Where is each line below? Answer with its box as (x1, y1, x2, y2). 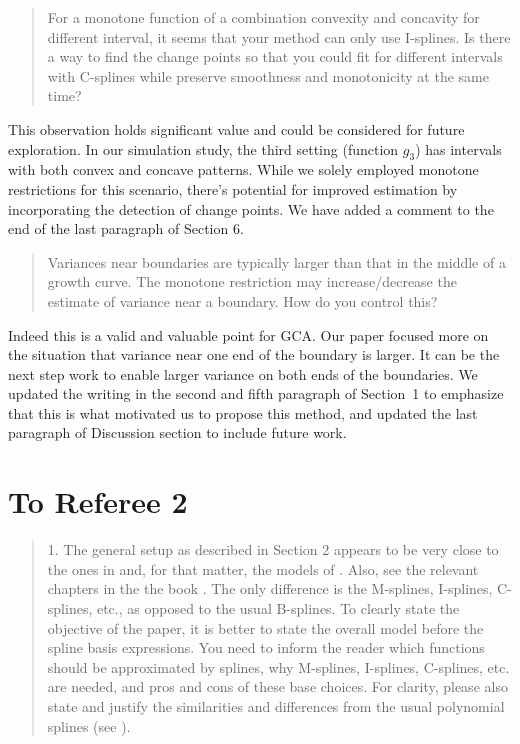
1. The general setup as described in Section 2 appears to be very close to (47, 539, 499, 560)
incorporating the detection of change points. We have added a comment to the (8, 198, 494, 219)
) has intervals (415, 138, 502, 159)
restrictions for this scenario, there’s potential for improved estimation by (8, 178, 458, 199)
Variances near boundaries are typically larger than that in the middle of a (47, 251, 506, 272)
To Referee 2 (8, 481, 188, 522)
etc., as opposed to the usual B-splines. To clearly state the (96, 597, 460, 618)
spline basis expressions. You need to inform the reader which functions (47, 637, 485, 658)
